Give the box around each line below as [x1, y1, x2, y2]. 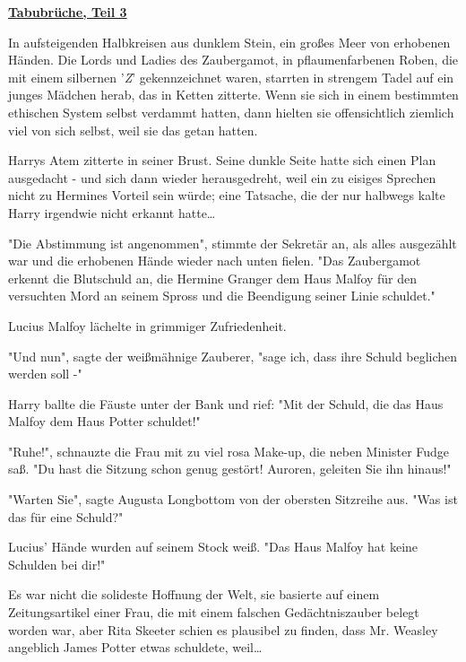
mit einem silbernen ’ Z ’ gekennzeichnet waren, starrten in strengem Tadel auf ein [8, 67, 454, 86]
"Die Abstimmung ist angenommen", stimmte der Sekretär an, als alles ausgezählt [8, 233, 457, 252]
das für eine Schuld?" [8, 507, 124, 526]
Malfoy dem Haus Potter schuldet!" [8, 412, 201, 431]
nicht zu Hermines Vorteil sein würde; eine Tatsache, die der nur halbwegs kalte [8, 186, 445, 205]
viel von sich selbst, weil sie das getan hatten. [8, 120, 258, 139]
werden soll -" [8, 364, 82, 383]
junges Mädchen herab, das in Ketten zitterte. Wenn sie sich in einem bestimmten [8, 85, 459, 104]
